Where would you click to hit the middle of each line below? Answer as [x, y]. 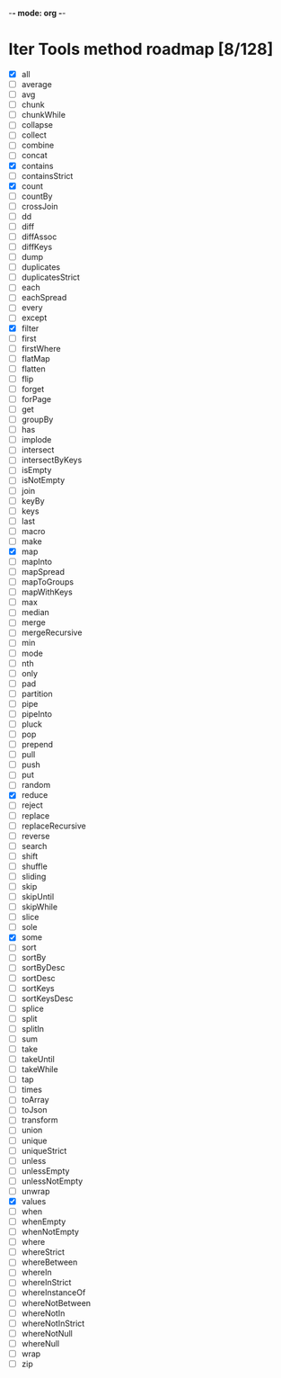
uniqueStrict [44, 1150]
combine [38, 145]
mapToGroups [47, 582]
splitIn [33, 1028]
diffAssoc [39, 237]
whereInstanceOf [53, 1293]
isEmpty [36, 470]
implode [36, 440]
